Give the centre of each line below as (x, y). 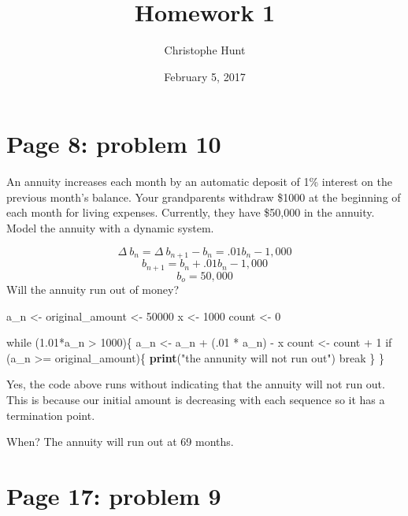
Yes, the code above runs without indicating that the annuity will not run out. (196, 384)
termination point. (51, 415)
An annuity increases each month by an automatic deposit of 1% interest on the (199, 182)
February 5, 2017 (205, 76)
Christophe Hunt (205, 50)
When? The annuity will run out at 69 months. (120, 442)
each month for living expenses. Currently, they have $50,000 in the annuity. (191, 212)
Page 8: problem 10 (114, 144)
